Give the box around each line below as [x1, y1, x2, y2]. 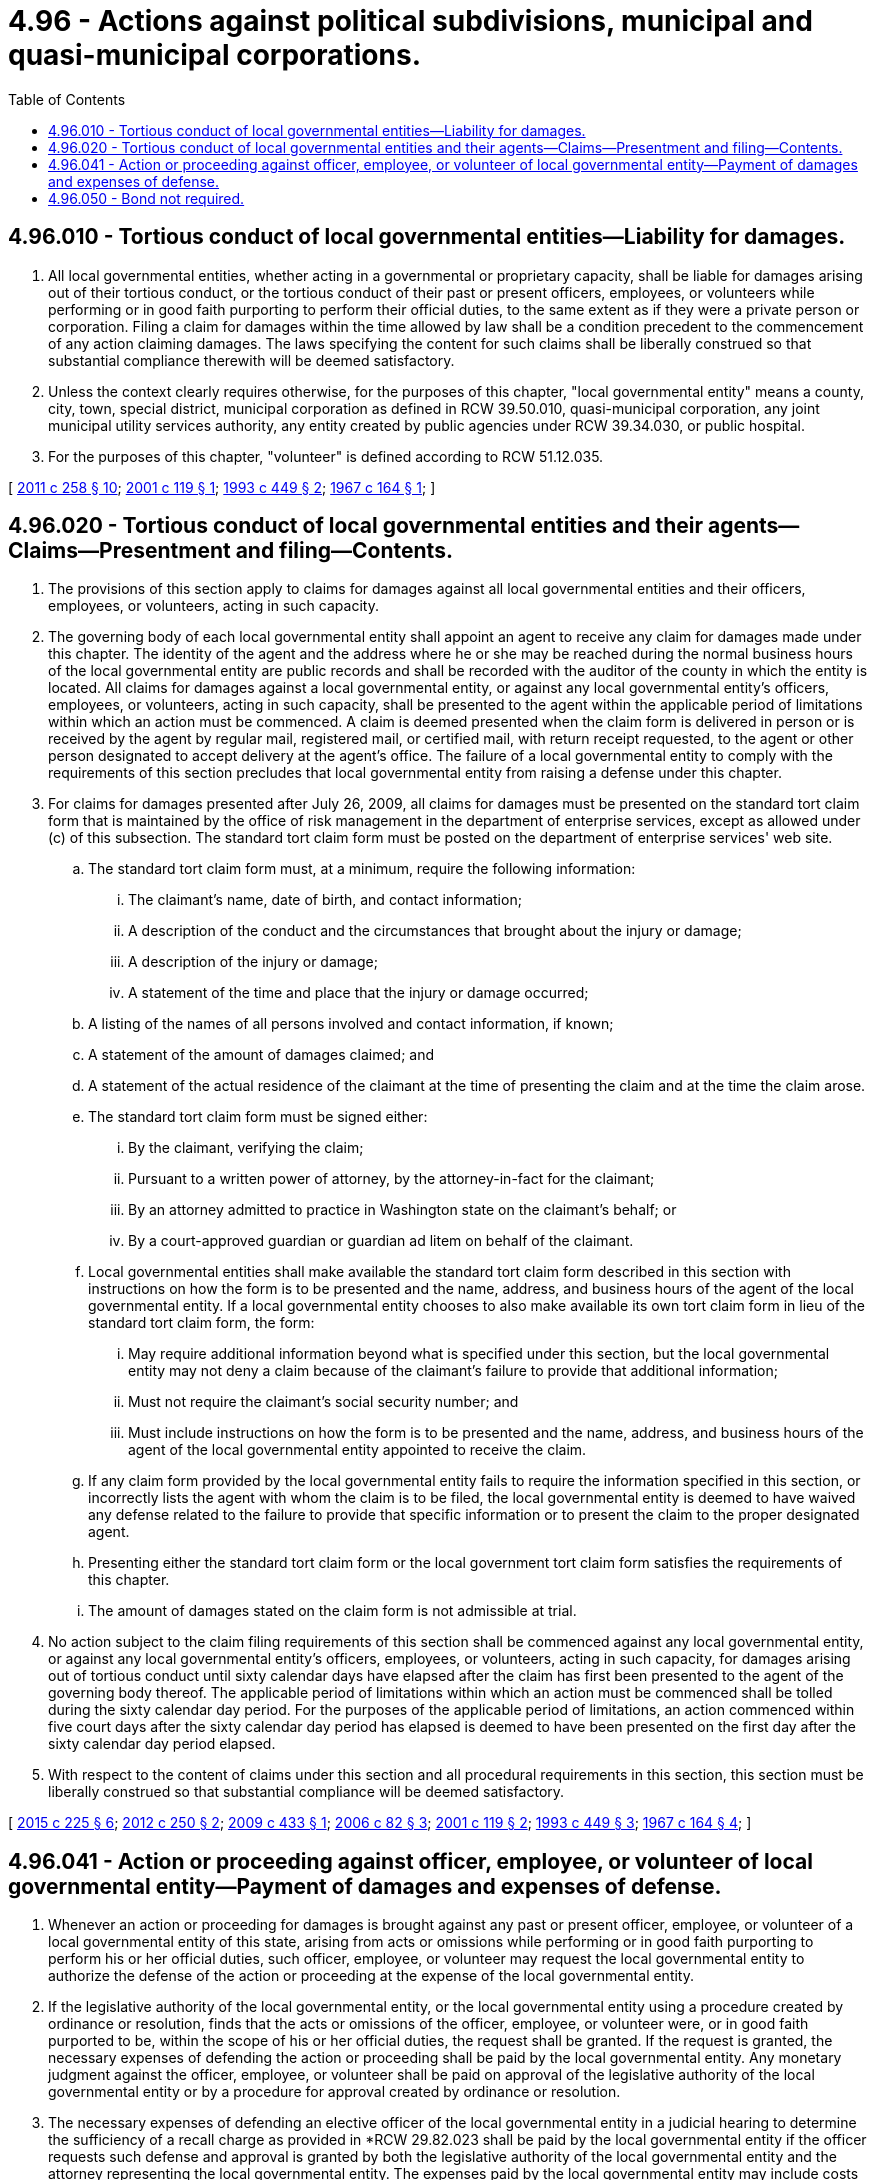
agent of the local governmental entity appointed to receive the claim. [128, 1441, 587, 1459]
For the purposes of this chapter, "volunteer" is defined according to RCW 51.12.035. [48, 447, 604, 465]
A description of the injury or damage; [128, 953, 378, 971]
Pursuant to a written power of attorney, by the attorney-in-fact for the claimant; [128, 1170, 655, 1188]
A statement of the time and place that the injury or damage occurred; [128, 984, 589, 1002]
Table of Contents [8, 90, 126, 108]
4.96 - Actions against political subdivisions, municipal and [8, 4, 813, 38]
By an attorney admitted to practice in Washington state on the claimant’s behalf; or [128, 1201, 677, 1219]
